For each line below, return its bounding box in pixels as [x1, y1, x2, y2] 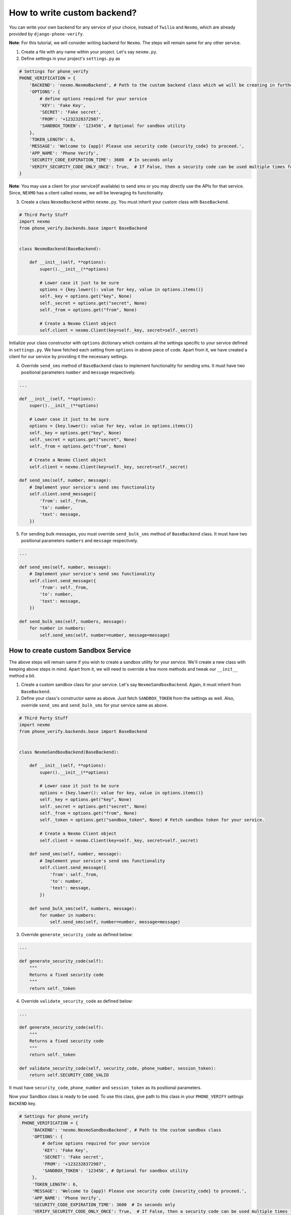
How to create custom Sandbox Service [9, 646, 131, 655]
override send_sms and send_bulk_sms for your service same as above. [21, 702, 168, 708]
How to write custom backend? [9, 7, 137, 18]
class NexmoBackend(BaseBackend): [19, 246, 101, 251]
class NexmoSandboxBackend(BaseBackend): [19, 749, 119, 755]
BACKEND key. [9, 1100, 36, 1106]
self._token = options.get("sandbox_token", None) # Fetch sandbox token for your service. [39, 817, 265, 823]
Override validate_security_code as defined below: [21, 998, 133, 1004]
